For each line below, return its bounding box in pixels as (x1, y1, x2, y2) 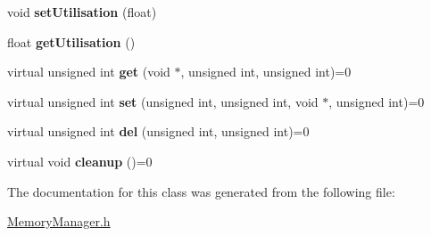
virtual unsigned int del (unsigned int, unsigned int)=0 (7, 122, 310, 141)
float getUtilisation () (7, 32, 136, 51)
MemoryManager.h (7, 212, 111, 231)
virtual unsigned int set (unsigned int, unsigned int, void (7, 92, 319, 110)
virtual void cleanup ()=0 (7, 151, 153, 170)
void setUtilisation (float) (7, 3, 157, 20)
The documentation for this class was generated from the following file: (7, 182, 395, 200)
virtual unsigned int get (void (7, 62, 170, 81)
